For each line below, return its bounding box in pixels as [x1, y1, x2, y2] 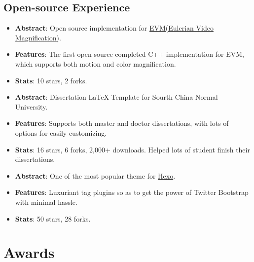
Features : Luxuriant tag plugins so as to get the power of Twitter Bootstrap [15, 187, 249, 197]
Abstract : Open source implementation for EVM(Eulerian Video [15, 23, 214, 33]
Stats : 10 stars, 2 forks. [15, 75, 87, 85]
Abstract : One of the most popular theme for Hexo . [15, 170, 176, 181]
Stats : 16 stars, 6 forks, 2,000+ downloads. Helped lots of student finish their [15, 144, 250, 154]
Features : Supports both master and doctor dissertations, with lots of [15, 118, 229, 128]
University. [15, 101, 48, 112]
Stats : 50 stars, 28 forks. [15, 213, 91, 224]
